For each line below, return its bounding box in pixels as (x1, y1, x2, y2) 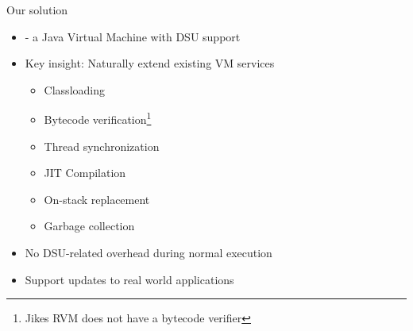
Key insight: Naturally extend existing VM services (25, 55, 275, 71)
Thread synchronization (44, 137, 160, 154)
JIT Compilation (44, 164, 126, 181)
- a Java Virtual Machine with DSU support (25, 28, 241, 44)
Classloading (44, 81, 105, 98)
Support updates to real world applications (25, 271, 234, 287)
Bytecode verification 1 (44, 109, 152, 128)
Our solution (6, 2, 68, 17)
